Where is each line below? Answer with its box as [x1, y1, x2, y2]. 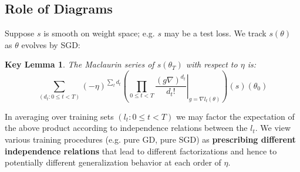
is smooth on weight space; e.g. [43, 27, 155, 39]
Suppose [5, 27, 35, 39]
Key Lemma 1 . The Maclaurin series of [5, 58, 154, 70]
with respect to [186, 58, 238, 70]
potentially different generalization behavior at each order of [5, 156, 221, 168]
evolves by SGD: [21, 38, 80, 50]
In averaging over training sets [5, 110, 114, 122]
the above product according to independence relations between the [5, 122, 248, 134]
